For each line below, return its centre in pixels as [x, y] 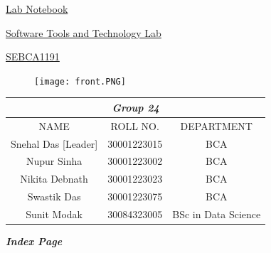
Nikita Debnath [54, 179]
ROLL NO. [135, 125]
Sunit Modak [54, 214]
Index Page [34, 241]
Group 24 [135, 107]
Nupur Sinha [54, 161]
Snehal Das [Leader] [54, 143]
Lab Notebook [37, 9]
